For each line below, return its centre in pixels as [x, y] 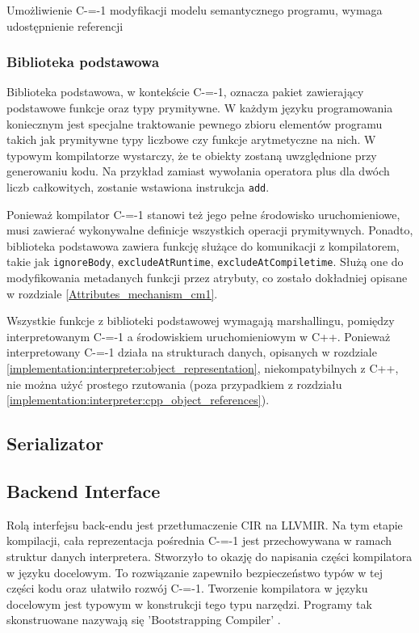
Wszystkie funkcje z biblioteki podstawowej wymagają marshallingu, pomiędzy [201, 321]
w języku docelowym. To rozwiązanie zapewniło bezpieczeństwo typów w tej [195, 572]
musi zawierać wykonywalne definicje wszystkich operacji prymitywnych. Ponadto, [210, 230]
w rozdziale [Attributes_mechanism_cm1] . [112, 293]
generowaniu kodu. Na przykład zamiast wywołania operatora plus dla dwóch [198, 171]
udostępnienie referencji [65, 25]
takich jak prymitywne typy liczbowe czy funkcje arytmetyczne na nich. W [191, 139]
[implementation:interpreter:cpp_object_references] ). [138, 400]
